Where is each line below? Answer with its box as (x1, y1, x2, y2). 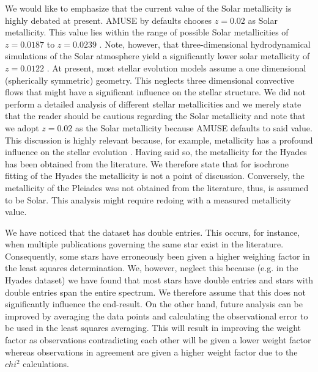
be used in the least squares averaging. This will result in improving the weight (5, 321, 301, 334)
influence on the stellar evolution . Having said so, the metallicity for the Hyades (5, 145, 307, 158)
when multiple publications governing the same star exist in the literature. (5, 238, 284, 250)
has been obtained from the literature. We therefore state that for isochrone (5, 157, 289, 170)
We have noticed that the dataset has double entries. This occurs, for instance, (5, 225, 300, 238)
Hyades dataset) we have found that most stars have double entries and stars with (5, 274, 313, 286)
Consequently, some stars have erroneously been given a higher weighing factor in (5, 249, 310, 262)
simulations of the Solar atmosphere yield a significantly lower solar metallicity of (5, 49, 310, 62)
